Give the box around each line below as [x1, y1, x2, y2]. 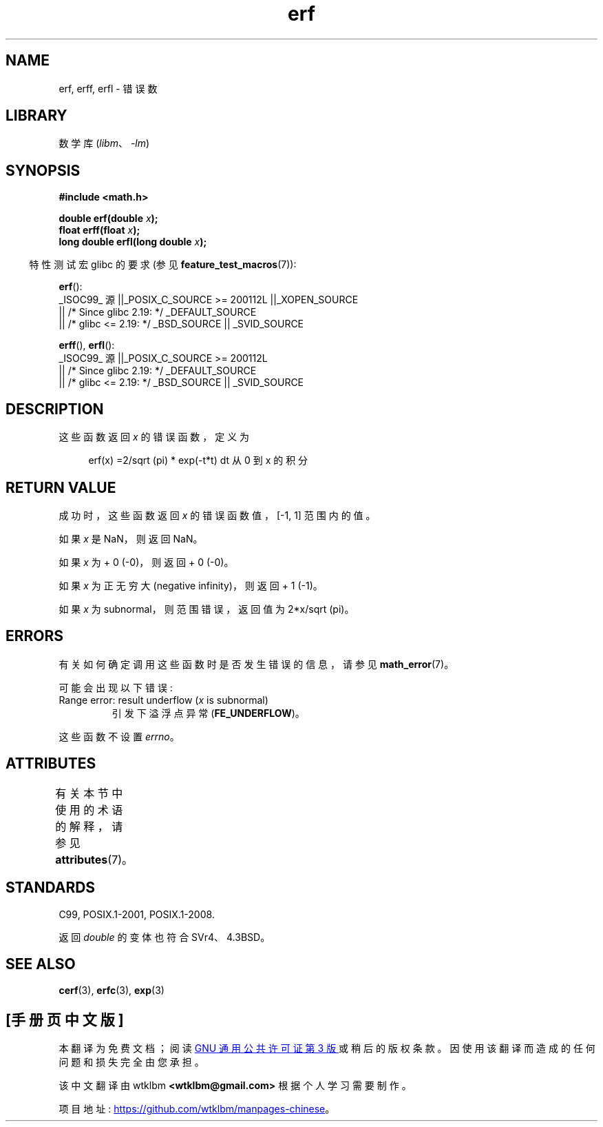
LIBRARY [6, 107, 67, 125]
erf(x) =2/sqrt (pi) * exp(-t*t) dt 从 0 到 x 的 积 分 [88, 454, 308, 467]
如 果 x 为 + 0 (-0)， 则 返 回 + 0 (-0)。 [59, 556, 234, 568]
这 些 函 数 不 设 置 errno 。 [59, 730, 180, 742]
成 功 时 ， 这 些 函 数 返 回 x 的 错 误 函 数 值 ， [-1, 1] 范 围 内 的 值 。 [59, 509, 376, 521]
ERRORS [6, 627, 64, 645]
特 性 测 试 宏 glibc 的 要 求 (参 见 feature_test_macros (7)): [29, 258, 297, 271]
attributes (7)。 [55, 852, 134, 866]
